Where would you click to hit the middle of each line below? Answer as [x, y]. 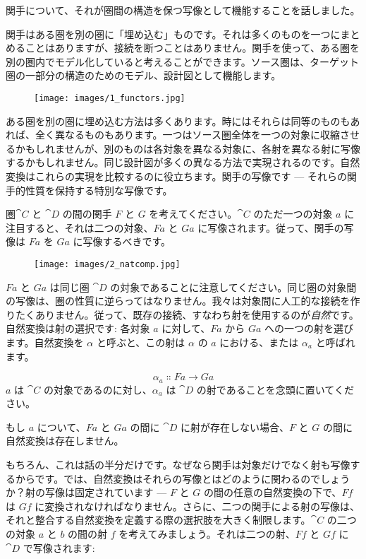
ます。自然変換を [45, 342]
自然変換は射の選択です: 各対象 [78, 328]
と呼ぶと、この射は [141, 342]
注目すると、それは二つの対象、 [80, 227]
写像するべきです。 [127, 241]
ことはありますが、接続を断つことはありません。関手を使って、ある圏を [192, 48]
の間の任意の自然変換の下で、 [273, 492]
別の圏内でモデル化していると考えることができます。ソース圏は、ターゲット [183, 61]
